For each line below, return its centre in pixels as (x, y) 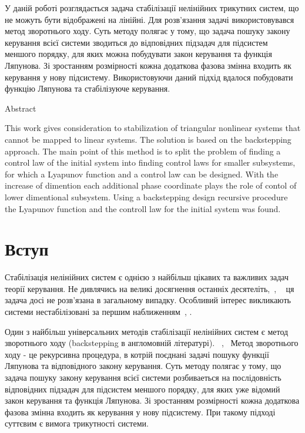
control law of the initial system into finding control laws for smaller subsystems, (150, 162)
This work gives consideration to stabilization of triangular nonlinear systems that (153, 128)
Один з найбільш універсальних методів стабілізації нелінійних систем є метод (147, 331)
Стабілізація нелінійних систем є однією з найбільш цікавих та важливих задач (147, 277)
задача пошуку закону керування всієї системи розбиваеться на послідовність (143, 377)
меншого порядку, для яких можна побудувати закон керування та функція (138, 54)
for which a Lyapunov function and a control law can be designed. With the (142, 174)
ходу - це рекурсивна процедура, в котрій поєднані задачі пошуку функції (137, 354)
